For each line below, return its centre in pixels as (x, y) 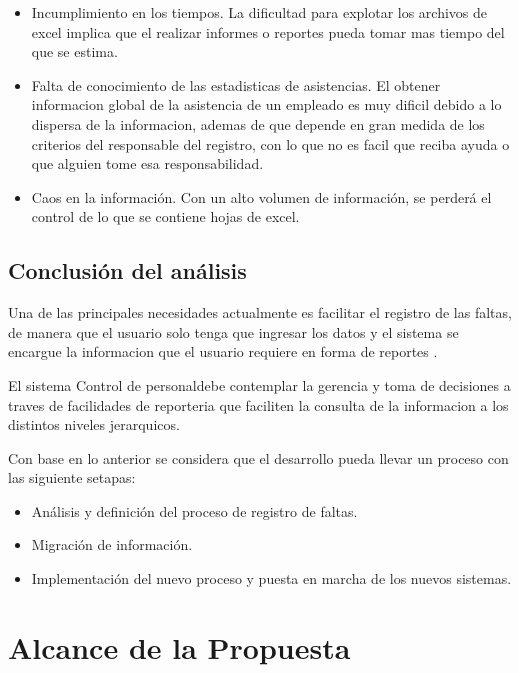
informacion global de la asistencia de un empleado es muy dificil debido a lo (266, 104)
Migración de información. (112, 544)
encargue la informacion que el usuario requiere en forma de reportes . (223, 351)
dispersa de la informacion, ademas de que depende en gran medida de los (258, 123)
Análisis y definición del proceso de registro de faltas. (194, 510)
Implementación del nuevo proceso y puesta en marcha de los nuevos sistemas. (271, 578)
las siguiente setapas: (72, 477)
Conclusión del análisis (127, 270)
